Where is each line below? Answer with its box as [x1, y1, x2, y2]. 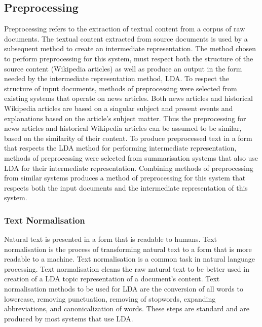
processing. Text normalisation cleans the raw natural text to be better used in [4, 263, 249, 274]
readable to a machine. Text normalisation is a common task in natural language [4, 253, 255, 264]
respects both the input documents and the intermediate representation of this [4, 182, 248, 193]
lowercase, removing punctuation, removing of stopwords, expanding [4, 293, 216, 304]
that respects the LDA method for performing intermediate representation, [4, 142, 237, 153]
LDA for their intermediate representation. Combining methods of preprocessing [4, 162, 253, 173]
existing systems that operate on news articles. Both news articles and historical [4, 93, 253, 103]
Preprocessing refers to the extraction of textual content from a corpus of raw [4, 23, 245, 34]
